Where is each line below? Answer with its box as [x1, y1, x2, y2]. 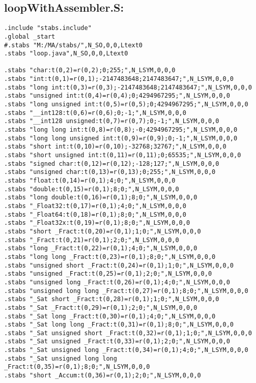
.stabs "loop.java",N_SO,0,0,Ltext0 [4, 50, 128, 57]
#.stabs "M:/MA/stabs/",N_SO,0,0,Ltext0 [4, 41, 143, 49]
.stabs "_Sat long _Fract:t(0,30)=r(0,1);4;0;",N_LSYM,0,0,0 [4, 312, 216, 320]
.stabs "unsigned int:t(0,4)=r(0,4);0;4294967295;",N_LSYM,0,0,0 [4, 92, 230, 100]
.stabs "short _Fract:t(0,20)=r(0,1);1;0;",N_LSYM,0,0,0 [4, 227, 201, 235]
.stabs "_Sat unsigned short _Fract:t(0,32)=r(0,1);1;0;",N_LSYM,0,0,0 [4, 329, 252, 337]
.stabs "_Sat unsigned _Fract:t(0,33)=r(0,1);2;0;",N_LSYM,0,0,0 [4, 338, 230, 345]
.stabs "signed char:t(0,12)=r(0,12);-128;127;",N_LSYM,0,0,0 [4, 160, 219, 167]
